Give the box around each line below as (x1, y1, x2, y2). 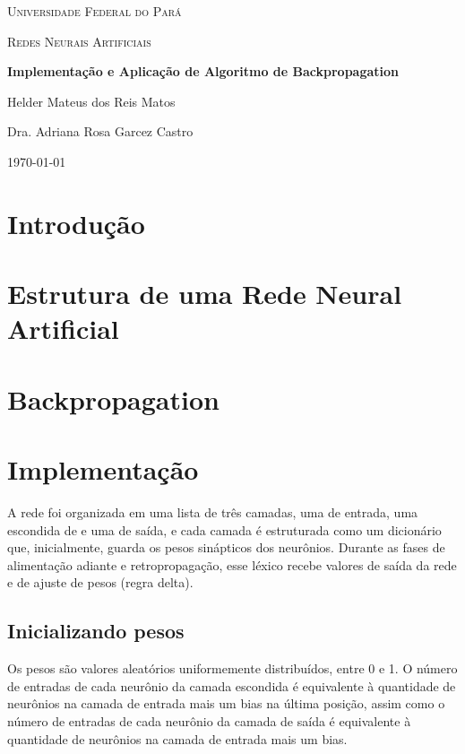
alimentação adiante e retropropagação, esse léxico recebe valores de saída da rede (7, 555, 457, 574)
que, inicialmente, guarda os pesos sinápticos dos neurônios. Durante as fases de (7, 538, 445, 557)
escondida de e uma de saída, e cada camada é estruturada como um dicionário (7, 520, 442, 539)
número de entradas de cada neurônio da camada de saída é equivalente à (7, 711, 411, 730)
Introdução (7, 204, 145, 241)
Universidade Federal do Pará (7, 2, 182, 20)
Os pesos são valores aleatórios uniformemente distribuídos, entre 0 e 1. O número (7, 659, 458, 678)
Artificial (7, 310, 119, 347)
